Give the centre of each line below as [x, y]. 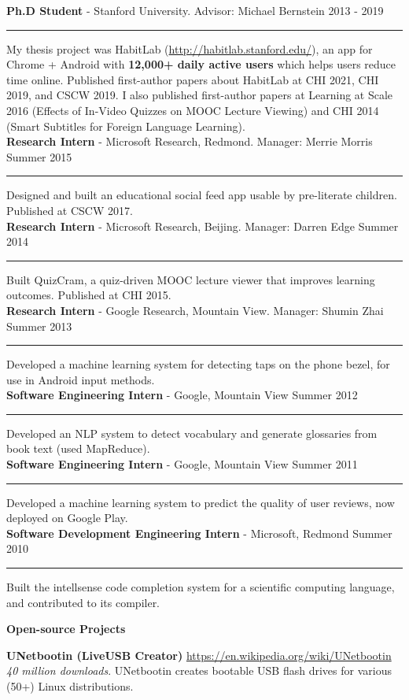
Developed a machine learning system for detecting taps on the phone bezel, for [198, 364]
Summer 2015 [39, 156]
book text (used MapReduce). [78, 448]
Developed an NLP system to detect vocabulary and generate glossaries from [192, 433]
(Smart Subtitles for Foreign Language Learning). [126, 126]
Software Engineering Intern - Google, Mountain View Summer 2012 [182, 395]
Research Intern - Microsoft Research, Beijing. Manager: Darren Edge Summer [203, 226]
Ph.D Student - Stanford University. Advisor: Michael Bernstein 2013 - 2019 [195, 10]
